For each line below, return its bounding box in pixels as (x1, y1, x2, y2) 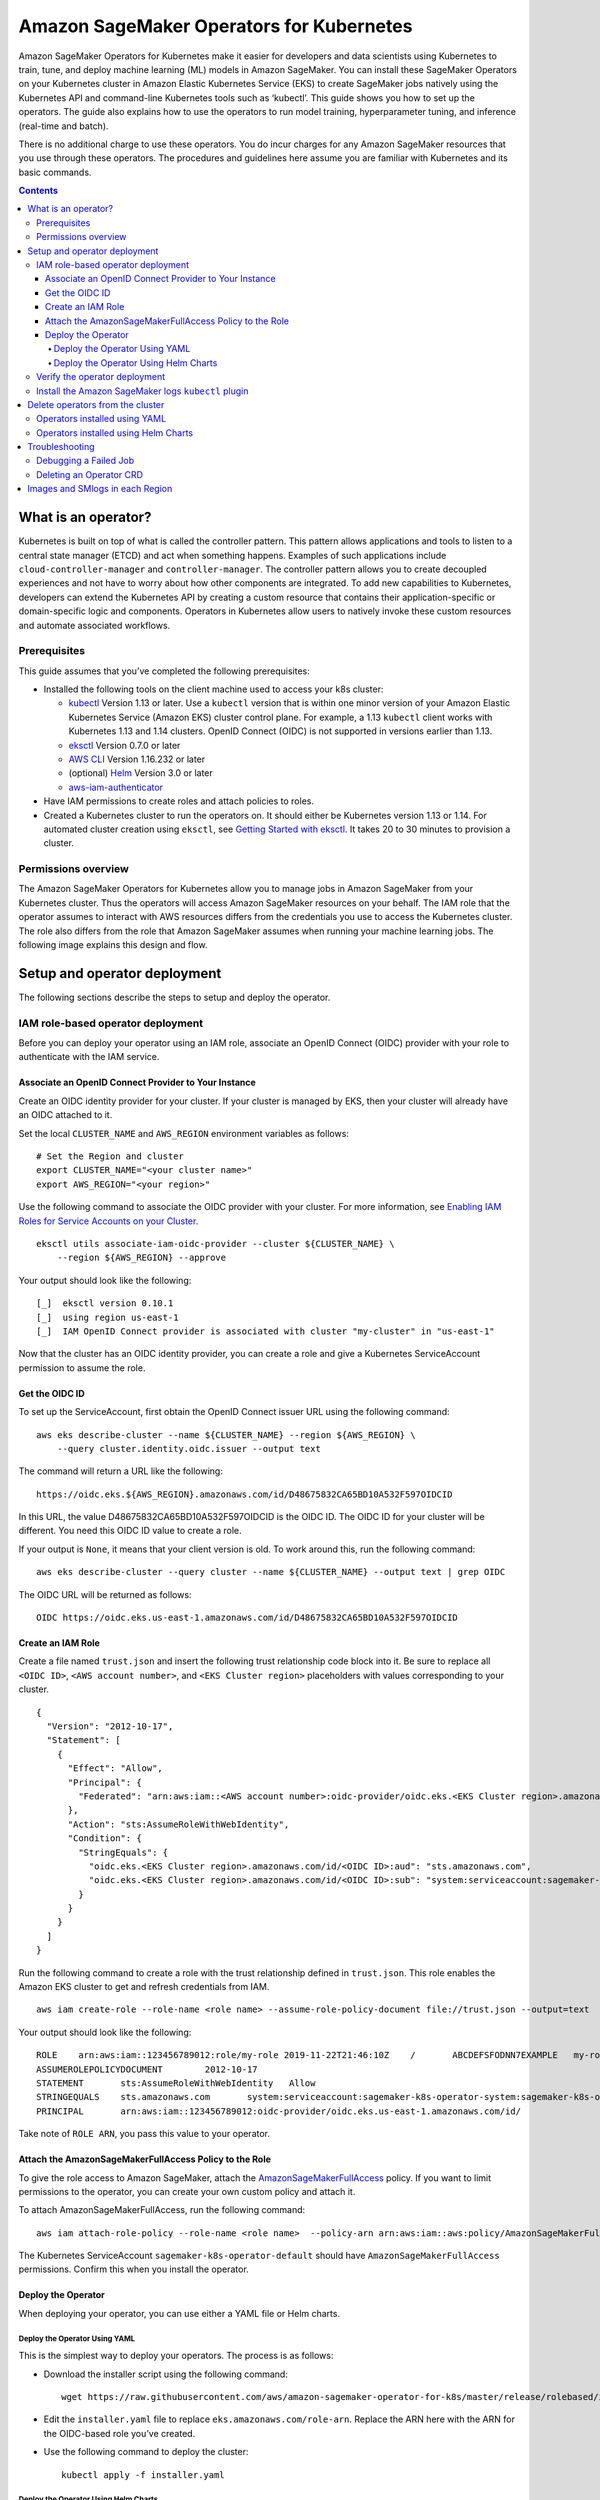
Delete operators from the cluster (27, 398, 165, 410)
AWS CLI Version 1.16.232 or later (68, 753, 206, 765)
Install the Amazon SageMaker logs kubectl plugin (36, 385, 249, 397)
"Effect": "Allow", (67, 1763, 164, 1774)
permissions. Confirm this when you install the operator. (18, 2263, 249, 2275)
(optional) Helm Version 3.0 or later (68, 767, 214, 779)
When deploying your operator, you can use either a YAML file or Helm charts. (18, 2307, 340, 2319)
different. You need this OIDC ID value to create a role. (18, 1525, 242, 1537)
